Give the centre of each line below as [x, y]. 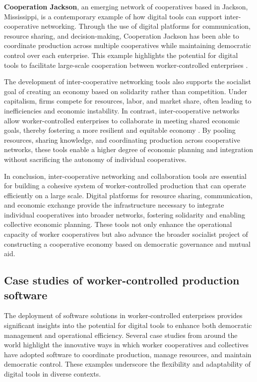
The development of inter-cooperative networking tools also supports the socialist [128, 82]
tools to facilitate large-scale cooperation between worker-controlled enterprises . [126, 65]
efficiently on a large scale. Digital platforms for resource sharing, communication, [128, 195]
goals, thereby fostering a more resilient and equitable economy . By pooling [120, 130]
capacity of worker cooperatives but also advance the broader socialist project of [126, 234]
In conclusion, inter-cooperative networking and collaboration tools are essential [125, 176]
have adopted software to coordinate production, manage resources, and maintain [128, 354]
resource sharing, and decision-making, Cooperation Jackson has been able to [122, 35]
